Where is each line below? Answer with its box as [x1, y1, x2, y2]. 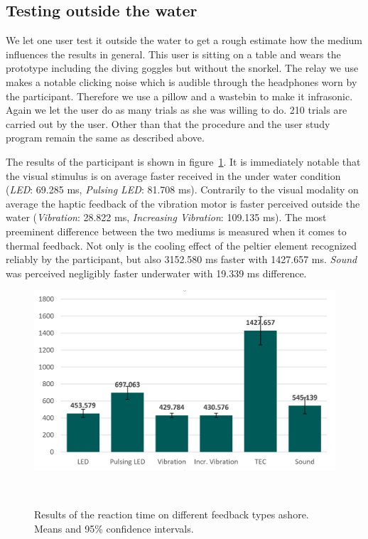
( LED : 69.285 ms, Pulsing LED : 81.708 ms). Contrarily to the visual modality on [6, 182, 359, 197]
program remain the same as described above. [6, 130, 205, 145]
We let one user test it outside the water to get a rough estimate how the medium [6, 33, 363, 48]
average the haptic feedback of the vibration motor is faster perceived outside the [6, 196, 360, 210]
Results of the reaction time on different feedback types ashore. [34, 507, 309, 522]
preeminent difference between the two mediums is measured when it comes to [6, 223, 347, 238]
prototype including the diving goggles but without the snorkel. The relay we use [6, 60, 359, 75]
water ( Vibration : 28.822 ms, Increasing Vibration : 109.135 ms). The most [6, 210, 327, 225]
